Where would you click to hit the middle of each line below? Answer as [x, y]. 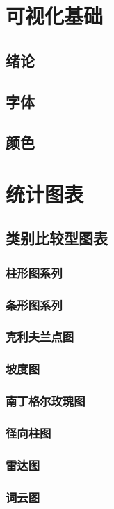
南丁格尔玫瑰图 [46, 401]
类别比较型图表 [57, 238]
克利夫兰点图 [40, 337]
